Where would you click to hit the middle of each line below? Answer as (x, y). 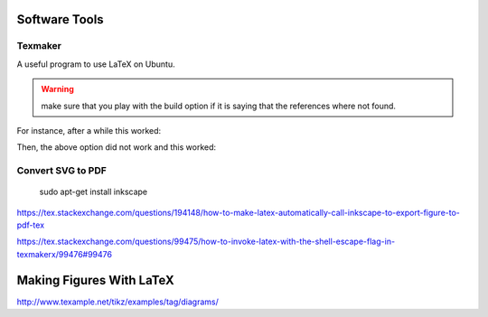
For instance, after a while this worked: (89, 130)
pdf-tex (31, 225)
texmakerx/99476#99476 (65, 254)
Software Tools (60, 19)
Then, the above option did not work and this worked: (117, 147)
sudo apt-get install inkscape (94, 192)
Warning (57, 89)
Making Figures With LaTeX (96, 280)
